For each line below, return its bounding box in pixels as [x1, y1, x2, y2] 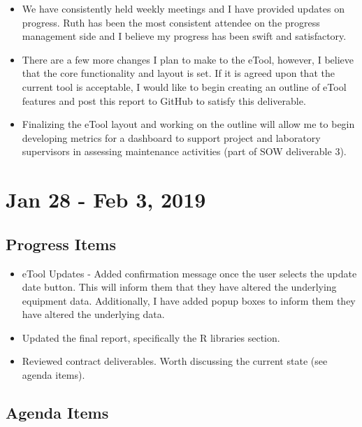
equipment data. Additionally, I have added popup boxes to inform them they [22, 293, 356, 307]
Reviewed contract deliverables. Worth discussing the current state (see [22, 354, 328, 368]
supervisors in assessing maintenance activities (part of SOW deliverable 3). [22, 144, 347, 159]
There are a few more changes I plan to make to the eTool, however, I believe [22, 52, 354, 66]
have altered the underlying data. [22, 307, 165, 321]
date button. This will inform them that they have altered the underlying [22, 280, 337, 294]
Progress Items [6, 233, 117, 254]
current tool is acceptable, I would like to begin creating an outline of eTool [22, 79, 347, 94]
